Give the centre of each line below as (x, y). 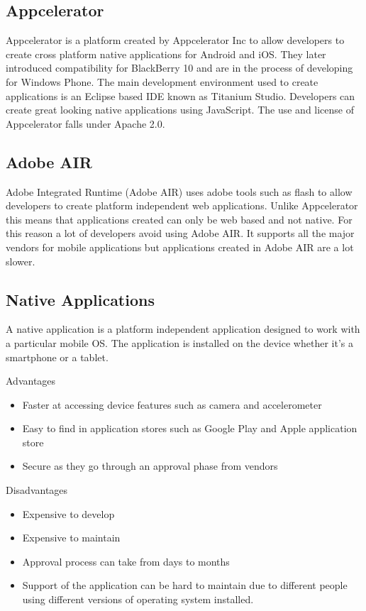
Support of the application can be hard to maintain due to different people (185, 585)
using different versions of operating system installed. (138, 599)
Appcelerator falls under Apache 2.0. (85, 123)
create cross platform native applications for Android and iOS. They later (166, 54)
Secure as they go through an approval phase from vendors (150, 466)
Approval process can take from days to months (126, 561)
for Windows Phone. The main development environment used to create (162, 81)
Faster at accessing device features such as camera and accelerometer (172, 404)
